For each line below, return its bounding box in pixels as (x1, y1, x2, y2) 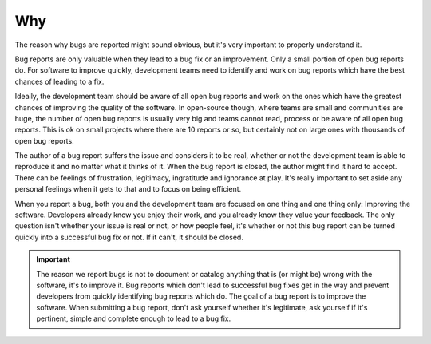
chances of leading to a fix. (14, 77, 105, 86)
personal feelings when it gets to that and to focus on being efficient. (14, 184, 242, 194)
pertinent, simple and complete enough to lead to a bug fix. (36, 314, 231, 323)
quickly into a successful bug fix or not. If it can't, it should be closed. (14, 232, 243, 242)
